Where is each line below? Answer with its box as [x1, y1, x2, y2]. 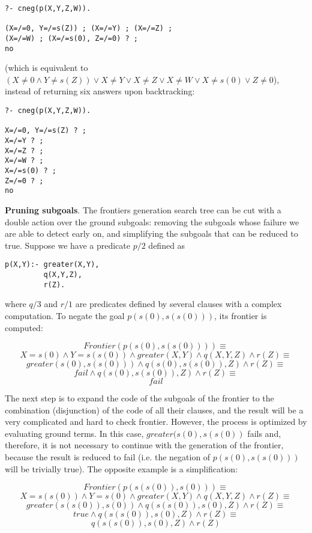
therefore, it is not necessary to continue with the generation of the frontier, [5, 439, 284, 451]
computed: [5, 321, 43, 334]
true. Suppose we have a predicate [5, 239, 130, 251]
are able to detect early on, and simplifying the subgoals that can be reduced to [5, 227, 298, 240]
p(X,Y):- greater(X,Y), [5, 260, 100, 269]
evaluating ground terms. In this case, [5, 427, 144, 439]
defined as [148, 239, 185, 251]
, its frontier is [214, 309, 267, 321]
